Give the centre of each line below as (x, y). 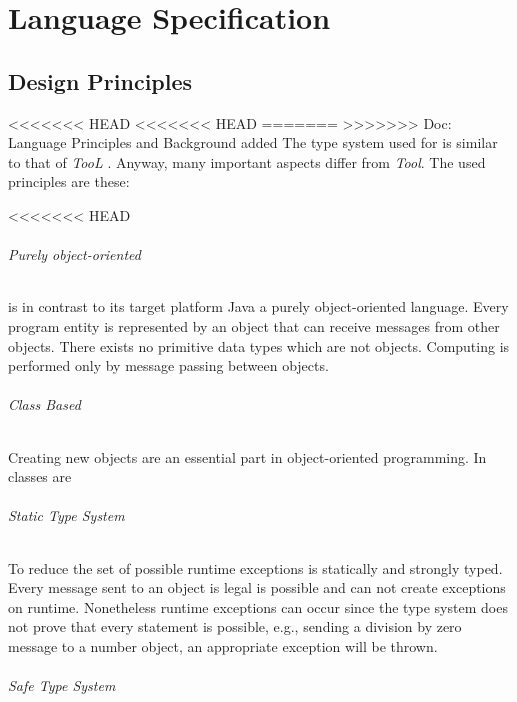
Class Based (44, 404)
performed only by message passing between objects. (168, 365)
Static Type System (66, 515)
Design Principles (100, 80)
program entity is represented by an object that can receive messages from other (254, 325)
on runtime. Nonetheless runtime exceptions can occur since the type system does (258, 606)
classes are (40, 476)
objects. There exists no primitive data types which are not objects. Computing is (259, 345)
